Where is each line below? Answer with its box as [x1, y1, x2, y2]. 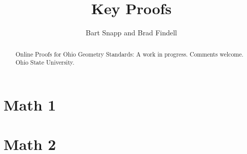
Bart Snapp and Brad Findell [86, 27, 177, 38]
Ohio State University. [15, 58, 75, 67]
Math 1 [4, 94, 56, 115]
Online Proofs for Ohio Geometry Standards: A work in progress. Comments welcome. [15, 49, 243, 58]
